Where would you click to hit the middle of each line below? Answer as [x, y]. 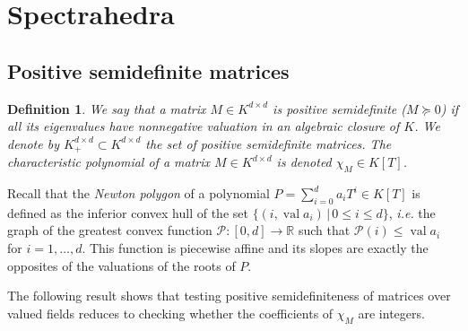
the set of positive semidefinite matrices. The [269, 143]
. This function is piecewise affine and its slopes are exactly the [255, 248]
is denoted [304, 162]
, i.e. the [412, 212]
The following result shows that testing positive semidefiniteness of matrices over [229, 296]
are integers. [391, 313]
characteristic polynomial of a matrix [109, 162]
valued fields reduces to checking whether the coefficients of [170, 313]
